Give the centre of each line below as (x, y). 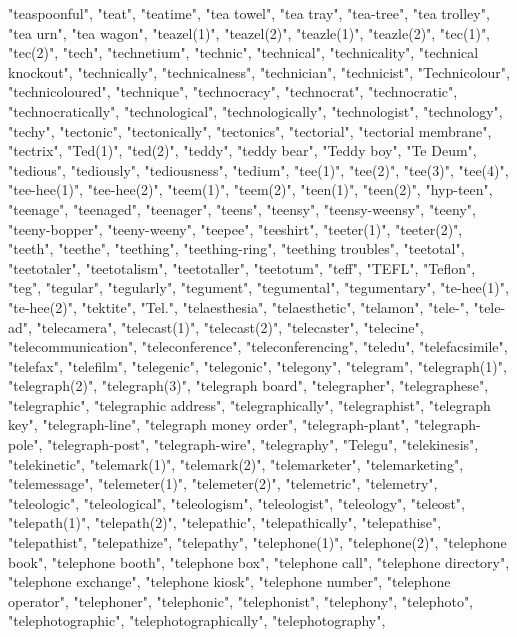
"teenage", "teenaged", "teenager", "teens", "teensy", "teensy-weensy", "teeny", (242, 208)
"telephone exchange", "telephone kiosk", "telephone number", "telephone (229, 581)
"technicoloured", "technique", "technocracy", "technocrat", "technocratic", (233, 91)
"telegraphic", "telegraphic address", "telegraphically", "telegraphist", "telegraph (249, 404)
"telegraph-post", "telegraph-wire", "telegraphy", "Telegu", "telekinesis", (263, 444)
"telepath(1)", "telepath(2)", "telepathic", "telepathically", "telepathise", (225, 522)
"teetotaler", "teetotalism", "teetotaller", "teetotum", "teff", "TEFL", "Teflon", (242, 267)
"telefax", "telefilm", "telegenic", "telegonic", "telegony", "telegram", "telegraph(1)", (257, 365)
